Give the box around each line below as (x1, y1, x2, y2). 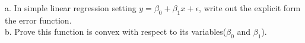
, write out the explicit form (199, 2, 301, 14)
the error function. (5, 14, 72, 26)
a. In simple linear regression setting (5, 2, 136, 14)
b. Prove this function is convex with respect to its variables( (5, 25, 227, 38)
